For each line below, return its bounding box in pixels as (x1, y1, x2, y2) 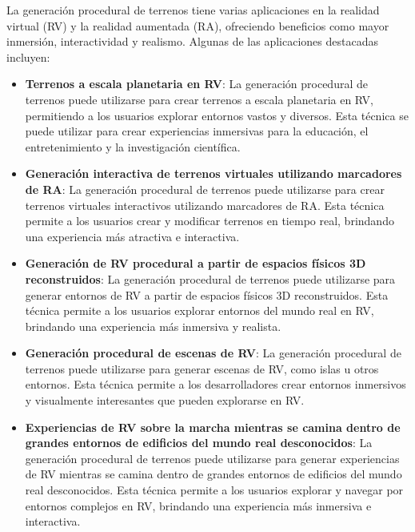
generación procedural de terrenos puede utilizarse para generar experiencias (25, 449, 400, 466)
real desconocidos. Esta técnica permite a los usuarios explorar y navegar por (25, 482, 404, 498)
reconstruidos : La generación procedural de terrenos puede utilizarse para (25, 270, 396, 287)
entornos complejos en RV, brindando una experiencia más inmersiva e (25, 497, 372, 514)
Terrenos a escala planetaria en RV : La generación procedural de (25, 75, 368, 92)
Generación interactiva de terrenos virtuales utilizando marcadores (25, 165, 402, 182)
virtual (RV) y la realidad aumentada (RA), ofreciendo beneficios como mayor (6, 17, 389, 34)
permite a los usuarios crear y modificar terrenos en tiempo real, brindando (25, 212, 394, 229)
